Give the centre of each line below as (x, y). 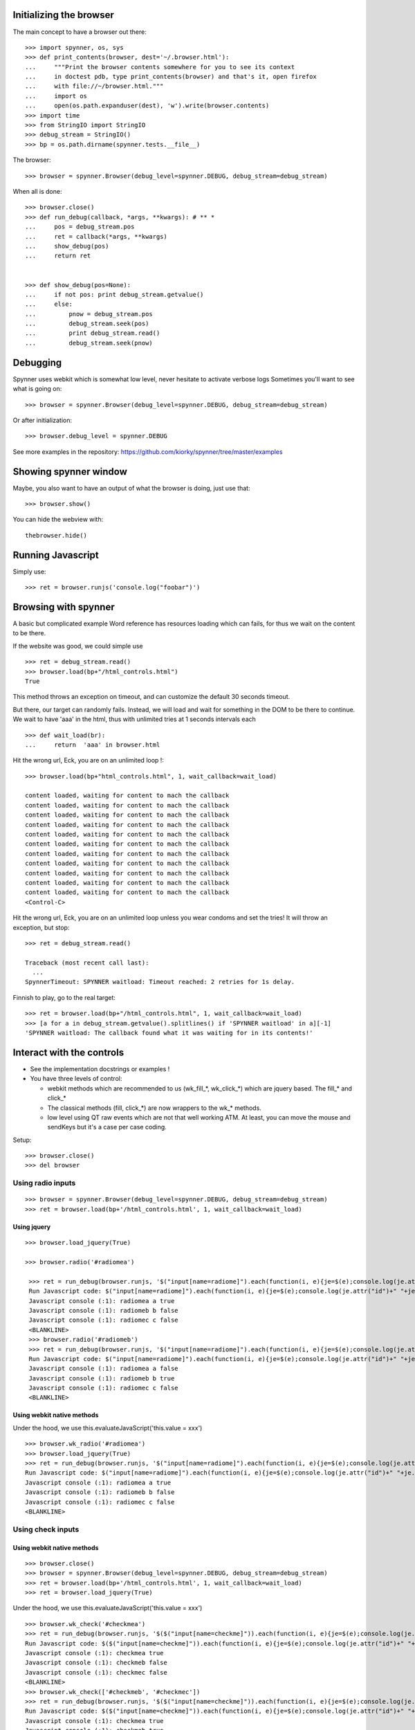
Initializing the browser (63, 15)
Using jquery (32, 1227)
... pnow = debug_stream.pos (89, 314)
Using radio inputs (44, 1183)
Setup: (22, 1140)
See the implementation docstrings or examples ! (100, 1068)
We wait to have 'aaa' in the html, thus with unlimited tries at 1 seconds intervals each (134, 719)
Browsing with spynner (64, 607)
